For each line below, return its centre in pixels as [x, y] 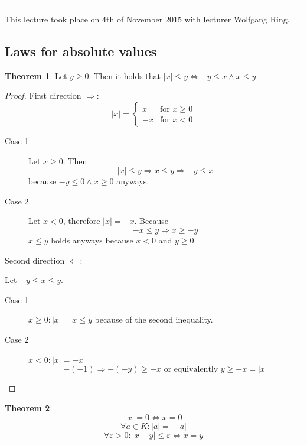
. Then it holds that [125, 75]
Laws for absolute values [81, 51]
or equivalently [191, 370]
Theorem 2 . [29, 407]
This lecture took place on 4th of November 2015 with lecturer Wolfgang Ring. [147, 19]
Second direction [35, 260]
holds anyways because [92, 240]
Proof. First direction [43, 95]
